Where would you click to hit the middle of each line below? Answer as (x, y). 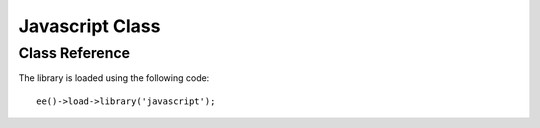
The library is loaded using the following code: (114, 78)
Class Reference (74, 53)
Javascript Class (89, 26)
